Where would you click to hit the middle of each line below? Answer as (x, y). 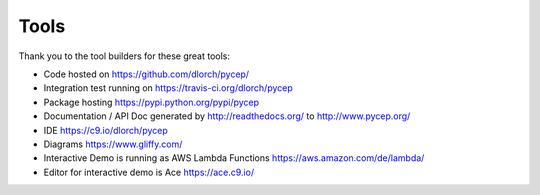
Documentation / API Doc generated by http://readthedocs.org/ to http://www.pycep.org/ (227, 116)
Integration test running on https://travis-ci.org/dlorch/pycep (168, 88)
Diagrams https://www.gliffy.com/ (113, 144)
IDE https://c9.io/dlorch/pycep (106, 130)
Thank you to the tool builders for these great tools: (124, 56)
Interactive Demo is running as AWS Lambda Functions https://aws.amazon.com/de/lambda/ (234, 158)
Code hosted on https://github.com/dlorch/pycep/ (146, 74)
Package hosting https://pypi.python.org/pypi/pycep (151, 102)
